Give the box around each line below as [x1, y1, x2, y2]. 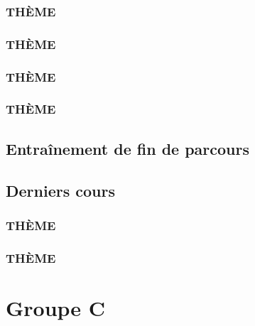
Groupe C [6, 293, 106, 322]
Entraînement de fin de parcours [6, 137, 250, 159]
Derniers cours [6, 179, 115, 201]
